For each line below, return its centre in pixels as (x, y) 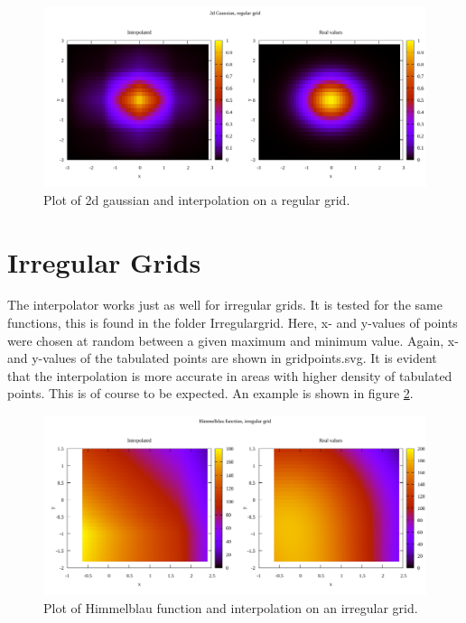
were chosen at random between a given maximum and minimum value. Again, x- (233, 340)
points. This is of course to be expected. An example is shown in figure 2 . (210, 393)
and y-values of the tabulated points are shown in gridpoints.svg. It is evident (222, 358)
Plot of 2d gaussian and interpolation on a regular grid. (197, 199)
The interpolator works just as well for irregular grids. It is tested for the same (225, 305)
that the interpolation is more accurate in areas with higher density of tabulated (230, 375)
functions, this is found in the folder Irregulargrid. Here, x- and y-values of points (233, 323)
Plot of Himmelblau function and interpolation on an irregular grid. (231, 607)
